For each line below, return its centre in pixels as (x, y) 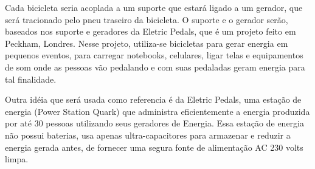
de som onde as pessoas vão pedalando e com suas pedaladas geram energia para (155, 67)
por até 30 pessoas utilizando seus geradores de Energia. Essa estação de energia (154, 123)
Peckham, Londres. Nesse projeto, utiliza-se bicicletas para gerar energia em (147, 43)
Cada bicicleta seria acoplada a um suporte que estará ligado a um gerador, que (154, 7)
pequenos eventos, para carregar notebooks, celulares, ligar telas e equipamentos (154, 55)
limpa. (17, 159)
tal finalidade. (31, 79)
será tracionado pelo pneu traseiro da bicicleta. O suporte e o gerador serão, (147, 19)
